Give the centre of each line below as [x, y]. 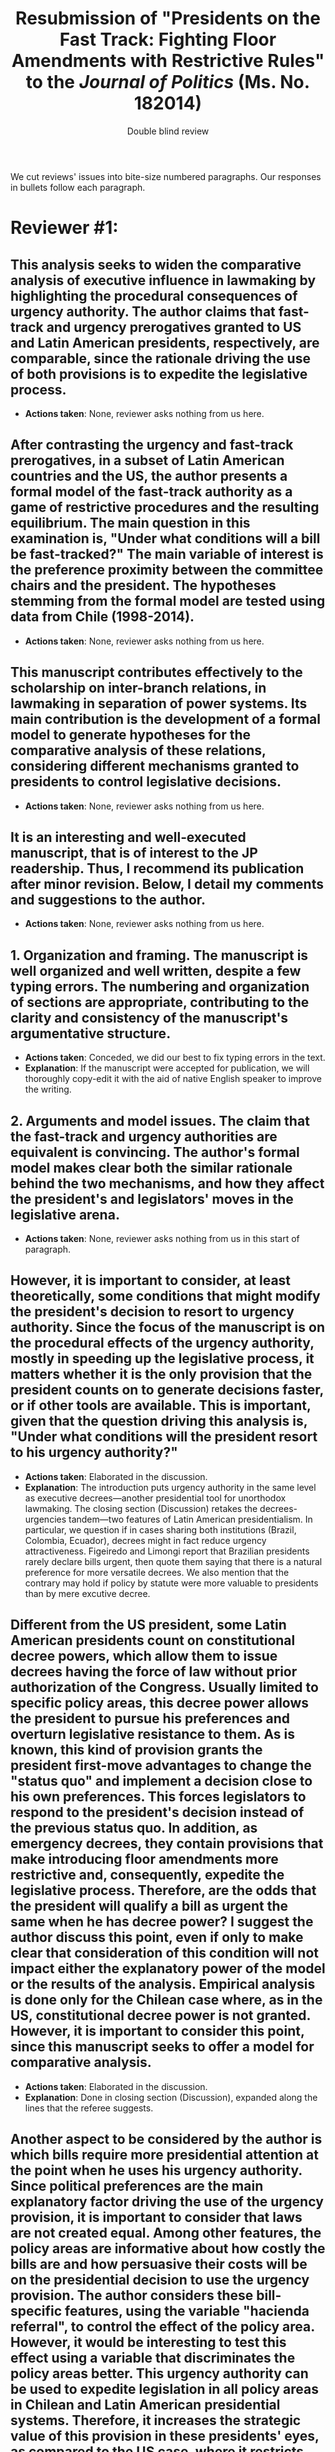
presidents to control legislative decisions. [146, 782]
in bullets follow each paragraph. [78, 187]
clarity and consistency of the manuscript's [149, 1017]
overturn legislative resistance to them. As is [153, 1734]
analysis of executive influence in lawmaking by [163, 280]
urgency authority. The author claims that [143, 311]
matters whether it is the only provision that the [161, 1374]
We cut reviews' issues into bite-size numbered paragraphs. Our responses [166, 176]
